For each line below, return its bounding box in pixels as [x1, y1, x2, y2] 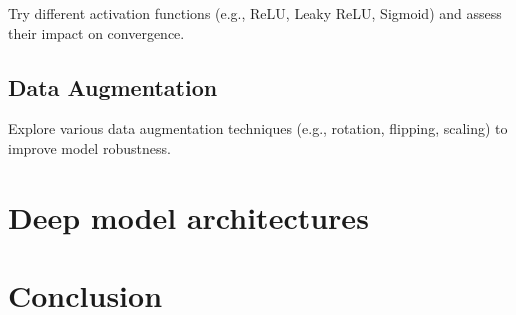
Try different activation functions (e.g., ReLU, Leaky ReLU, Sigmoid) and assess [8, 3, 502, 23]
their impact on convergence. [8, 22, 185, 43]
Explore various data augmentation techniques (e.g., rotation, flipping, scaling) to [8, 118, 508, 139]
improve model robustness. [8, 137, 171, 158]
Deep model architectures [8, 196, 369, 237]
